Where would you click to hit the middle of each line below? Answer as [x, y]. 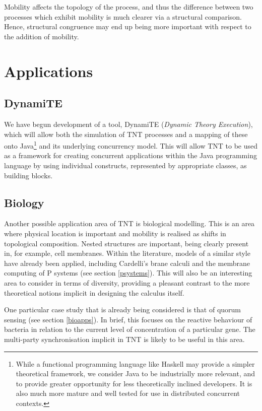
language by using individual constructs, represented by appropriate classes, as [125, 165]
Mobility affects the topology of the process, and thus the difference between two [129, 7]
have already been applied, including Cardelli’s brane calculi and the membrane [127, 263]
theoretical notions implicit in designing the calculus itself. [94, 292]
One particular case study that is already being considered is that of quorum [122, 310]
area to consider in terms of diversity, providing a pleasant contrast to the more [127, 282]
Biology [24, 202]
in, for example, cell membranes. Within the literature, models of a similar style [127, 253]
